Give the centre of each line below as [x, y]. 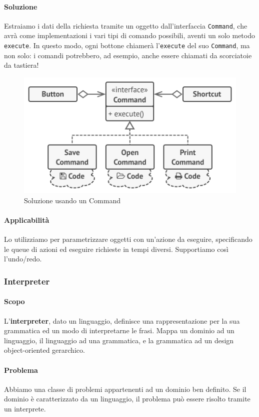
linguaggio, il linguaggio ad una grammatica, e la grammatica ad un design [119, 340]
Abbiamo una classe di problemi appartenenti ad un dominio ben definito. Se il [125, 389]
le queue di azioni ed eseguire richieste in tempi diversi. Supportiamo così [116, 249]
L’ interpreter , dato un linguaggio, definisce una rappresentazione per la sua [122, 320]
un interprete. [25, 408]
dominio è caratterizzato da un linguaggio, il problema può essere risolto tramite [127, 399]
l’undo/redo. [23, 259]
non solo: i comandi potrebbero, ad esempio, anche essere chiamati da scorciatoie [128, 55]
